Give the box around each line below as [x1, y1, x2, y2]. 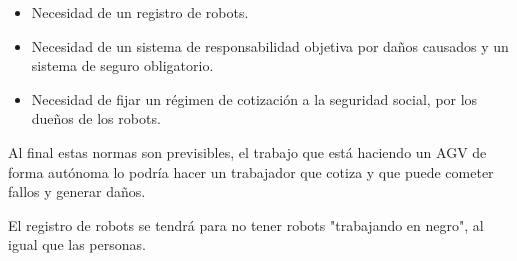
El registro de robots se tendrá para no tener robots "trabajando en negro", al [8, 214, 484, 235]
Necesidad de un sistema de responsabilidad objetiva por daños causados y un [31, 35, 509, 56]
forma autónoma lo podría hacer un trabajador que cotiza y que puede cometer [8, 161, 494, 182]
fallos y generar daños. [8, 181, 146, 202]
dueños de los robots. [31, 108, 161, 129]
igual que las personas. [8, 234, 146, 255]
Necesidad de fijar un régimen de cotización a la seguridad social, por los [31, 88, 478, 109]
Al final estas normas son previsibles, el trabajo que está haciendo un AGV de [8, 141, 487, 162]
